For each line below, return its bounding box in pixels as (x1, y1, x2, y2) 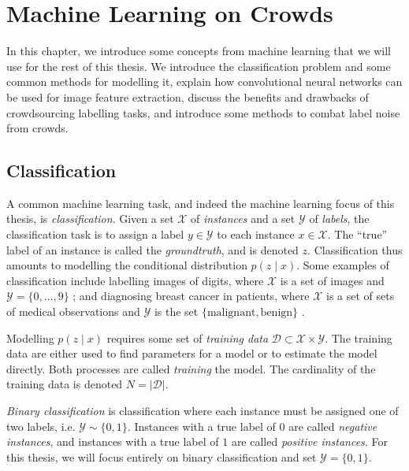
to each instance (217, 226, 295, 243)
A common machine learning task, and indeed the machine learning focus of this (6, 195, 395, 211)
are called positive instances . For (231, 433, 388, 450)
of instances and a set (191, 210, 296, 227)
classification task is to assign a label (6, 226, 184, 243)
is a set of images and (280, 272, 385, 288)
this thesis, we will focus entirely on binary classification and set (6, 448, 317, 465)
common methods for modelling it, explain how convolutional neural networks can (6, 73, 403, 90)
